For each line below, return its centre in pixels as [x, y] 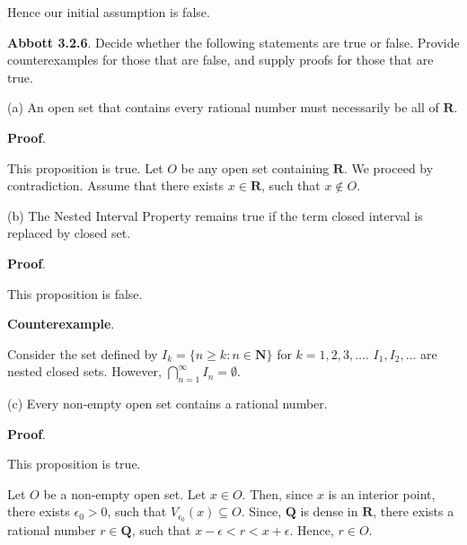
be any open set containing [255, 167]
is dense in [329, 511]
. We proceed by [388, 167]
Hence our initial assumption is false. [109, 12]
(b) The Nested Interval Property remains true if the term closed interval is [215, 215]
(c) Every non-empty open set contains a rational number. [167, 404]
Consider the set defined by [83, 353]
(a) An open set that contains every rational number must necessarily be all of [223, 107]
